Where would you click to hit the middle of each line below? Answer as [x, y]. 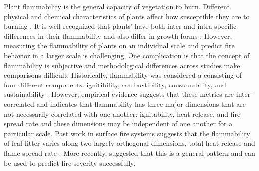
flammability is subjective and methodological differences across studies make [122, 65]
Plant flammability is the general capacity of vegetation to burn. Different [117, 6]
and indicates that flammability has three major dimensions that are [141, 104]
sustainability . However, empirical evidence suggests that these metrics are [119, 94]
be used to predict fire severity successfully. [70, 162]
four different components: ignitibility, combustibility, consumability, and [115, 84]
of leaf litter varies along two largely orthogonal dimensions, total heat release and [129, 143]
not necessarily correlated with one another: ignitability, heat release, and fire [122, 114]
